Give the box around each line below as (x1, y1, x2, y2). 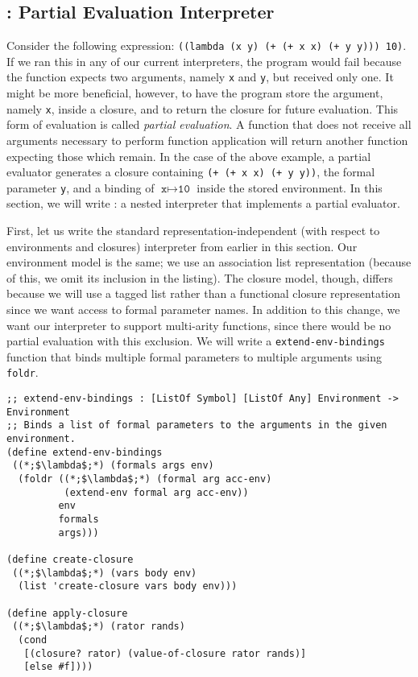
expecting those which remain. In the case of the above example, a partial (6, 147, 371, 164)
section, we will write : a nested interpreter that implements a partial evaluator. (6, 195, 400, 212)
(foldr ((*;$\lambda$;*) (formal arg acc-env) (18, 473, 272, 485)
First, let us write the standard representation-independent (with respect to (6, 222, 380, 239)
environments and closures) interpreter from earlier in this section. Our (6, 237, 358, 254)
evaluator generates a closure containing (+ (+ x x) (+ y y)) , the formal (6, 163, 375, 180)
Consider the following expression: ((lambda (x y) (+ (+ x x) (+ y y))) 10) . (6, 37, 407, 54)
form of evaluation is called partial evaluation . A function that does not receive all (6, 116, 412, 133)
